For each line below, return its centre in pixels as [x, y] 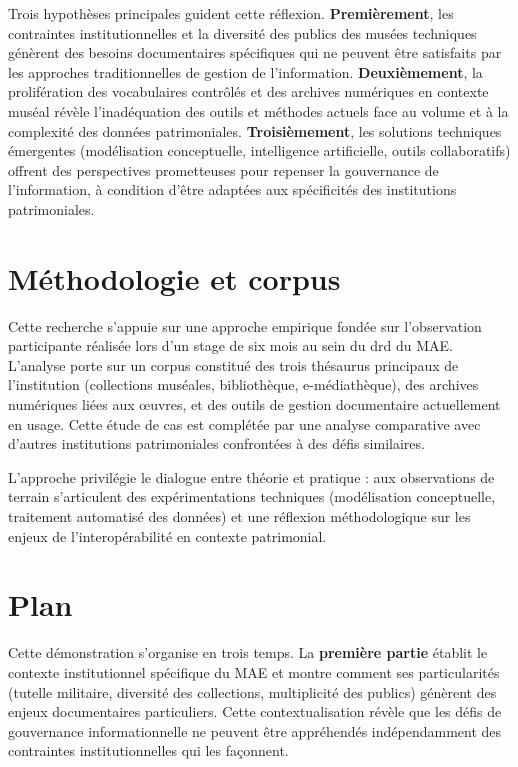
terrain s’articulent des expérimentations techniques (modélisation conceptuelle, [252, 496]
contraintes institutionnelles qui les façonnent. [148, 750]
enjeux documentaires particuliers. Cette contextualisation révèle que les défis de [255, 711]
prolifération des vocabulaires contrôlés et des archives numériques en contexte [248, 91]
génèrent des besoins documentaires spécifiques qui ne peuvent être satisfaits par [255, 52]
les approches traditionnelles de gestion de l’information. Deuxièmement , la [245, 71]
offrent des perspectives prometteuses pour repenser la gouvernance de [223, 169]
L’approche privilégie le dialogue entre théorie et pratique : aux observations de [251, 476]
